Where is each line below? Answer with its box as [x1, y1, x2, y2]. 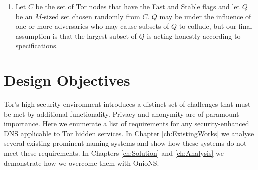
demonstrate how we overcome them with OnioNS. [4, 157, 159, 168]
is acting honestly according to [147, 30, 241, 41]
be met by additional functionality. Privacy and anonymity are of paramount [4, 108, 239, 119]
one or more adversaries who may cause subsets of [15, 21, 169, 31]
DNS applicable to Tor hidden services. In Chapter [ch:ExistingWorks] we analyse [4, 128, 254, 138]
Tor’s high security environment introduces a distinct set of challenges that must [4, 99, 251, 109]
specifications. [15, 40, 58, 51]
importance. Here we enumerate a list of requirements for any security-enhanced [4, 118, 249, 129]
